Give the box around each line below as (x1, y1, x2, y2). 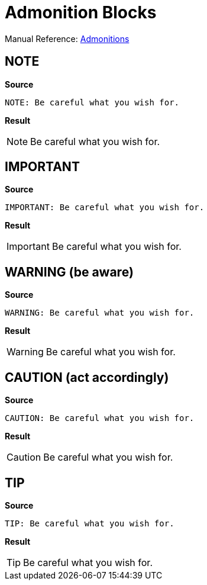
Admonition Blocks (5, 2, 157, 22)
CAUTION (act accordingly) (5, 369, 169, 385)
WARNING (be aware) (5, 264, 134, 279)
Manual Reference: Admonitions (5, 33, 130, 44)
